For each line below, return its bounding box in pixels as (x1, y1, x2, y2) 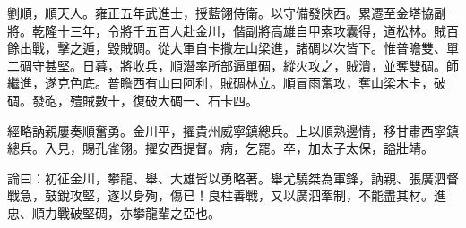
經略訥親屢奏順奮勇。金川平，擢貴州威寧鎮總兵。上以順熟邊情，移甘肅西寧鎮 (7, 121, 459, 139)
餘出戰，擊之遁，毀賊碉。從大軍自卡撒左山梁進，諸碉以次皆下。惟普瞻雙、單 (7, 38, 459, 57)
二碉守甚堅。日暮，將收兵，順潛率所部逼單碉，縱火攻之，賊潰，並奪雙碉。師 (7, 55, 459, 74)
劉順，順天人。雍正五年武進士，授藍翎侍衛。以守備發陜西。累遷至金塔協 (7, 4, 434, 21)
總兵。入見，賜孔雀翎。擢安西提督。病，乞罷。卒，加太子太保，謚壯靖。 (7, 139, 434, 157)
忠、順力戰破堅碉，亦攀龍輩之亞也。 (7, 203, 220, 222)
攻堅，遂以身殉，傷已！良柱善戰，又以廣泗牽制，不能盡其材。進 (69, 186, 446, 205)
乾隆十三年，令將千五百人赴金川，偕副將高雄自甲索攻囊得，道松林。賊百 (31, 21, 459, 39)
